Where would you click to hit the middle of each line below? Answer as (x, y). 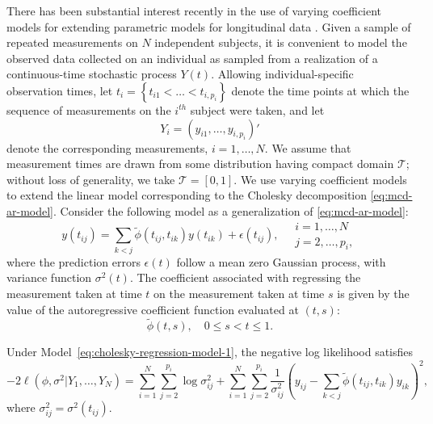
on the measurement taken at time (239, 293)
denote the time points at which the (320, 90)
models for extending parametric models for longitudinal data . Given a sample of (209, 26)
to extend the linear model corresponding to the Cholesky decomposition (187, 195)
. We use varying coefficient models (320, 179)
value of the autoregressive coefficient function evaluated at (153, 309)
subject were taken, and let (257, 109)
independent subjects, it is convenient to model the (281, 42)
